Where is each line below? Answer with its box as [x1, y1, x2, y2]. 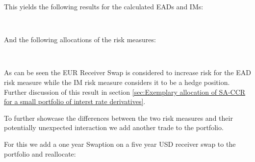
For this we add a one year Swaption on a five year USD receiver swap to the [4, 138, 236, 149]
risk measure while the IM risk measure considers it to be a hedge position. [4, 77, 230, 87]
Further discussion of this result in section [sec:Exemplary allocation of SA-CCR [4, 86, 246, 97]
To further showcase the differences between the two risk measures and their [4, 112, 233, 123]
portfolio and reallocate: [4, 148, 76, 159]
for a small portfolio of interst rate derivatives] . [4, 96, 146, 107]
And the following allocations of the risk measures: [4, 34, 156, 45]
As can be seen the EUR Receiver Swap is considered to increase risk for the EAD [4, 67, 251, 78]
